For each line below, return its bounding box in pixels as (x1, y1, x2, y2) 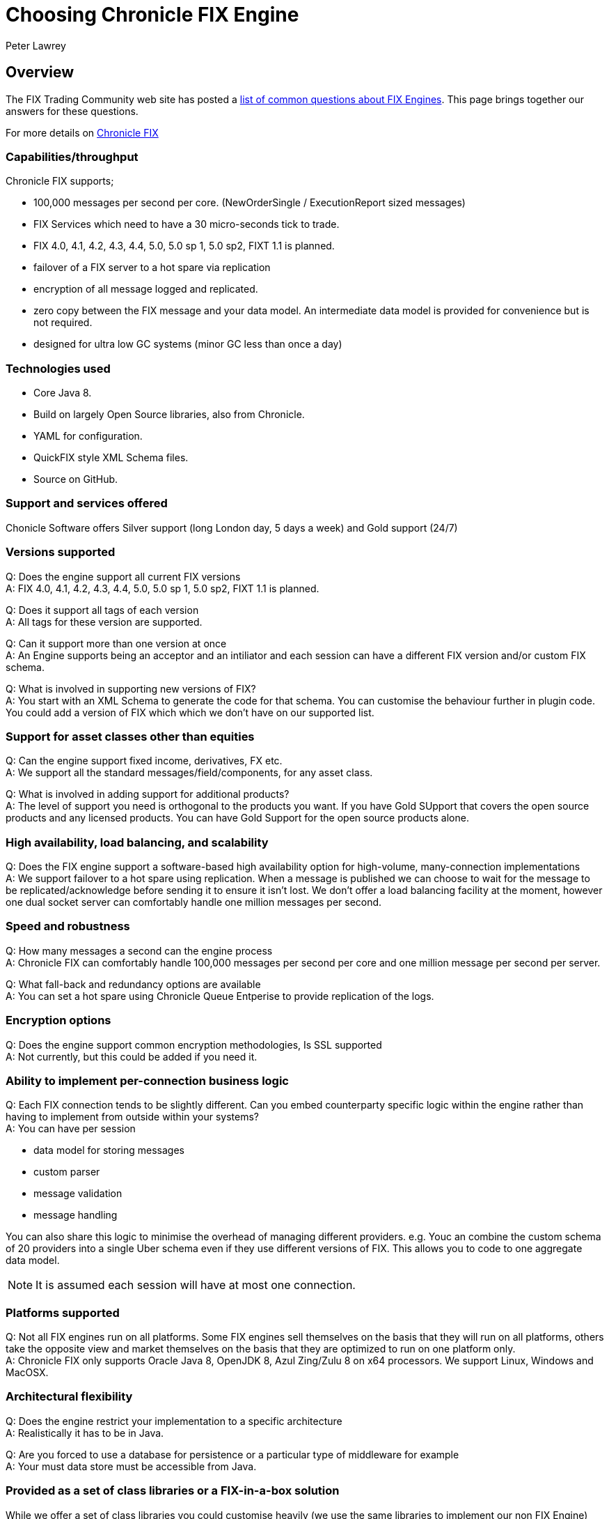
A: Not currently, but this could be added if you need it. (6, 1050, 258, 1063)
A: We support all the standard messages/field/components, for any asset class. (6, 766, 373, 779)
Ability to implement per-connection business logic (6, 1073, 289, 1088)
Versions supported (6, 545, 116, 560)
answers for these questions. (6, 105, 139, 117)
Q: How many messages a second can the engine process (6, 944, 273, 957)
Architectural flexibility (6, 1389, 133, 1404)
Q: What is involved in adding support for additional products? (6, 788, 290, 801)
